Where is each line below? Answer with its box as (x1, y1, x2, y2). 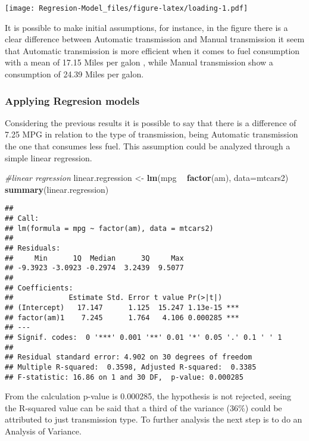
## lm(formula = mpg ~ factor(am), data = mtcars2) (5, 224, 214, 233)
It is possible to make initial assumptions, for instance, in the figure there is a (5, 21, 288, 33)
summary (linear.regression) (5, 183, 109, 195)
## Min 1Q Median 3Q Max (5, 254, 184, 262)
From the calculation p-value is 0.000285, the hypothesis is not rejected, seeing (5, 390, 291, 402)
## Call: (5, 214, 39, 223)
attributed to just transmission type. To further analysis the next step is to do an (5, 413, 302, 426)
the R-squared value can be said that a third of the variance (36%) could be (5, 401, 282, 414)
